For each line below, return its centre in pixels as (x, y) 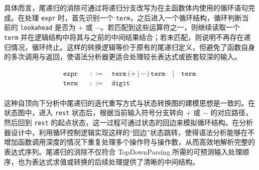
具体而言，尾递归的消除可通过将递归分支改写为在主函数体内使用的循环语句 (126, 7)
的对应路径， (231, 112)
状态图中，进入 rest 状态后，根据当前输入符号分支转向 (94, 112)
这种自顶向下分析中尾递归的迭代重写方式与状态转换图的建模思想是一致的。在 (129, 102)
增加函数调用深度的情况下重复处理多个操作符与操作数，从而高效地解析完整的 (129, 142)
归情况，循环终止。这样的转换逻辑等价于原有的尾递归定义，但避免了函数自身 (129, 47)
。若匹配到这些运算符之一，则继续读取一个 (170, 27)
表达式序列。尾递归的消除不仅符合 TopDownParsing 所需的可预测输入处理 (123, 151)
